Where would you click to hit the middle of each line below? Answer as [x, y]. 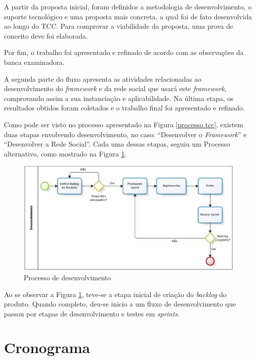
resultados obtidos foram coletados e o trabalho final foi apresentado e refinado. [125, 108]
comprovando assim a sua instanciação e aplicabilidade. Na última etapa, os [119, 98]
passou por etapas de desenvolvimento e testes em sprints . [92, 313]
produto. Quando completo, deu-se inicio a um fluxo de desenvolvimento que [120, 304]
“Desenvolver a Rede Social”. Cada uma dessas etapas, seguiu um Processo [117, 144]
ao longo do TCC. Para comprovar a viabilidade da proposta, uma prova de [119, 26]
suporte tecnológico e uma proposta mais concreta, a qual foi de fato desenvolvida [128, 16]
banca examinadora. [34, 62]
